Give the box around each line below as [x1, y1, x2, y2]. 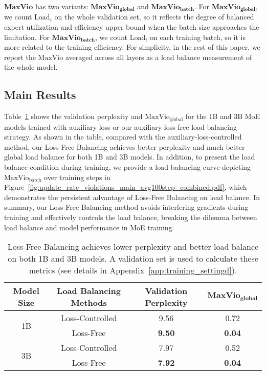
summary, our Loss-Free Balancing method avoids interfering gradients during [4, 202, 249, 212]
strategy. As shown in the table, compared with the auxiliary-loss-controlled [4, 131, 242, 142]
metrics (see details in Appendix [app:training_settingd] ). [29, 264, 237, 277]
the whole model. [4, 62, 58, 72]
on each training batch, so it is [150, 31, 246, 42]
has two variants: [35, 1, 88, 11]
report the [4, 51, 36, 62]
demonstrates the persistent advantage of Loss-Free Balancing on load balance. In [4, 191, 260, 202]
